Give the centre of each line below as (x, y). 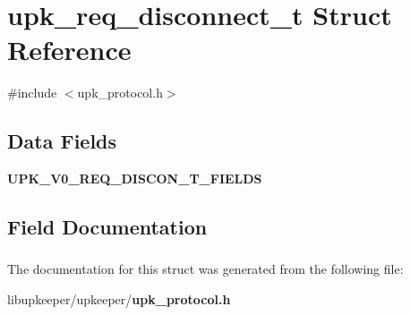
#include (32, 93)
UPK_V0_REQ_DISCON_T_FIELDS (135, 179)
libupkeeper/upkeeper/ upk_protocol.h (119, 299)
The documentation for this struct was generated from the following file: (205, 269)
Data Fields (62, 141)
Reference (69, 50)
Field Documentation (107, 227)
